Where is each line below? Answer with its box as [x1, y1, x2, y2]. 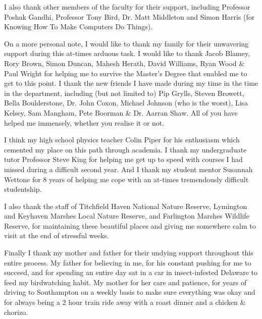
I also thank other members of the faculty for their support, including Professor [4, 2, 250, 12]
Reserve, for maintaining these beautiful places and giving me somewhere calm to [4, 220, 256, 231]
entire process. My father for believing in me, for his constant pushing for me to [4, 257, 251, 268]
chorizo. [4, 306, 28, 317]
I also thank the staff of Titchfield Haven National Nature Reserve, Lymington [4, 200, 247, 211]
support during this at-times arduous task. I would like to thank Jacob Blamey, [4, 48, 250, 59]
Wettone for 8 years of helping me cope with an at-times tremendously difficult [4, 174, 249, 184]
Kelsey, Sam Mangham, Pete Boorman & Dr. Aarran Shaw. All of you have [4, 107, 238, 118]
